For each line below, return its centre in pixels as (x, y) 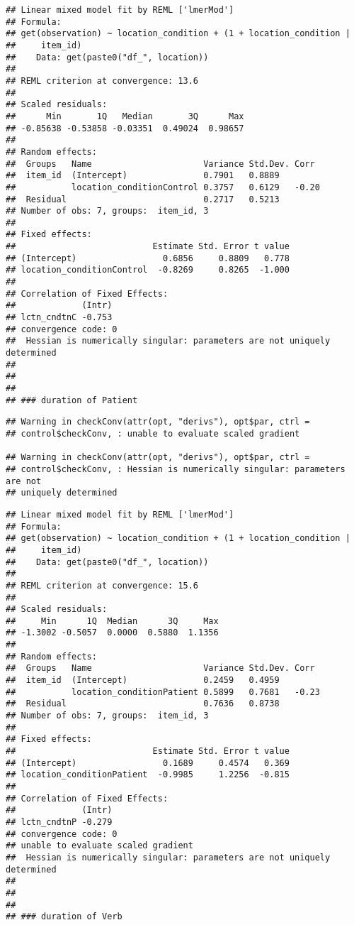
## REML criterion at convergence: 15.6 (102, 585)
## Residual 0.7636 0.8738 (143, 704)
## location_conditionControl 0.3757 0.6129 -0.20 (163, 187)
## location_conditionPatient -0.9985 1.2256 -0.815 (148, 775)
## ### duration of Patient (72, 400)
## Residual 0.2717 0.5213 (143, 199)
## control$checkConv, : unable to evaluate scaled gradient (153, 433)
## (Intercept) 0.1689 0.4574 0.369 (148, 763)
